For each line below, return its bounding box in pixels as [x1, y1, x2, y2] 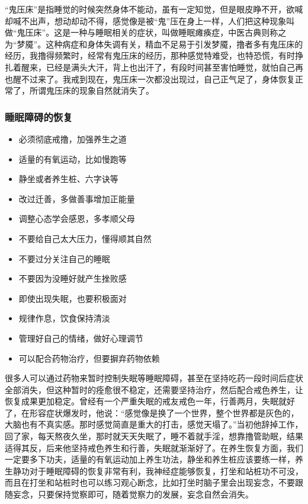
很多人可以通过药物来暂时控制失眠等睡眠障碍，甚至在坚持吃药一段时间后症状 [5, 372, 303, 384]
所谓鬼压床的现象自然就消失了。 [29, 84, 154, 97]
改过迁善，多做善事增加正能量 [18, 192, 135, 205]
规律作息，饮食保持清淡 [18, 312, 110, 324]
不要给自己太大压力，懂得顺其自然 [18, 232, 152, 244]
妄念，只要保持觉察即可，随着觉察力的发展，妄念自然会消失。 [12, 488, 254, 500]
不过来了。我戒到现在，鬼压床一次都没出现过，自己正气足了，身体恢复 [21, 72, 295, 85]
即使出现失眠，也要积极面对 [18, 292, 127, 304]
